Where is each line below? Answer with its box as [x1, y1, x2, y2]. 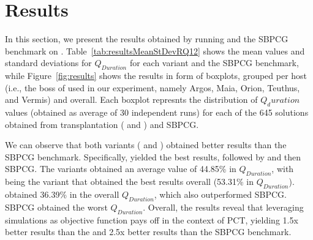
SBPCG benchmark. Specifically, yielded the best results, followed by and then [5, 150, 301, 163]
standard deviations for [5, 56, 92, 69]
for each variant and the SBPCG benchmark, [129, 56, 299, 69]
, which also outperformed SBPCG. [154, 188, 287, 201]
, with [271, 162, 294, 175]
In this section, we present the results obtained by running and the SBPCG [5, 32, 288, 45]
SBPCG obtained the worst [5, 200, 108, 213]
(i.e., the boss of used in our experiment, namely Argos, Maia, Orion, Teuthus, [5, 81, 300, 94]
